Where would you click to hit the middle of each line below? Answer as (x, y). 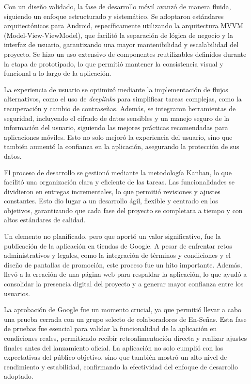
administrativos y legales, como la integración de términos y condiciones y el (117, 255)
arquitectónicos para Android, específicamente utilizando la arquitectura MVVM (124, 25)
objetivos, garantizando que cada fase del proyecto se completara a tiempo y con (123, 210)
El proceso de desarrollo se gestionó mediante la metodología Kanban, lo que (118, 172)
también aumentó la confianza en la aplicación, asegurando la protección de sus (122, 146)
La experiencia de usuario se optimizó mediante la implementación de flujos (116, 89)
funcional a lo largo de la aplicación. (58, 73)
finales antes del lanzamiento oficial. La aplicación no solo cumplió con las (114, 347)
